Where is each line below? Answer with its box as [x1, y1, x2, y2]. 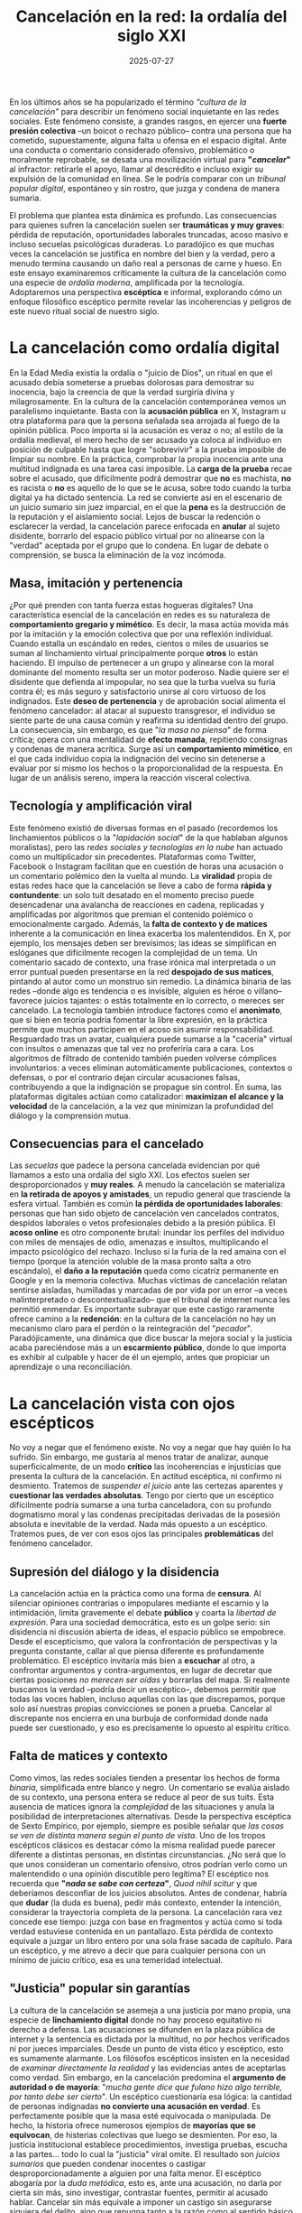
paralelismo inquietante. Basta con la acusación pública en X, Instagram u [9, 405, 287, 416]
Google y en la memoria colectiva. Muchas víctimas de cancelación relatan [9, 1275, 288, 1286]
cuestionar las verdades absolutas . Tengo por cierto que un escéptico [9, 1490, 275, 1501]
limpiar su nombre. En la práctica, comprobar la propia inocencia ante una [9, 453, 284, 464]
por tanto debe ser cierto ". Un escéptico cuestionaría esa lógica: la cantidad [9, 2091, 293, 2102]
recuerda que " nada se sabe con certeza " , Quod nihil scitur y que [9, 1877, 258, 1888]
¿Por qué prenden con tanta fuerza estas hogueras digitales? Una [9, 599, 254, 610]
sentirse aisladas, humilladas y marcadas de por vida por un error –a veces [9, 1284, 288, 1296]
